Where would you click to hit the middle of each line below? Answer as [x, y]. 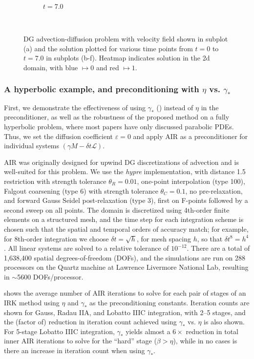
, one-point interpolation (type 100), [191, 181]
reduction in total [212, 331]
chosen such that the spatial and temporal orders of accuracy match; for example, [126, 229]
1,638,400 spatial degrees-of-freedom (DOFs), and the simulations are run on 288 [125, 257]
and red [107, 67]
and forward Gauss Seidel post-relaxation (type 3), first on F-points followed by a [126, 200]
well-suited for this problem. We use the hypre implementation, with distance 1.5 [125, 171]
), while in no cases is [205, 341]
